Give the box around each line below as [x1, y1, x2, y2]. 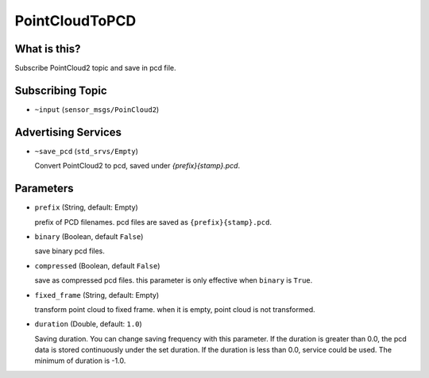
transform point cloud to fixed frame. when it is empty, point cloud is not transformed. [34, 304, 315, 314]
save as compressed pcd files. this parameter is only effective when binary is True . [34, 276, 313, 285]
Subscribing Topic [14, 83, 107, 97]
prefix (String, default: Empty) [34, 202, 138, 212]
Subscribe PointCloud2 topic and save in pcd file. [14, 64, 176, 73]
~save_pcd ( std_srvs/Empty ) [34, 146, 139, 156]
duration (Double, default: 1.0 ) [34, 319, 142, 329]
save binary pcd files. [34, 246, 105, 256]
